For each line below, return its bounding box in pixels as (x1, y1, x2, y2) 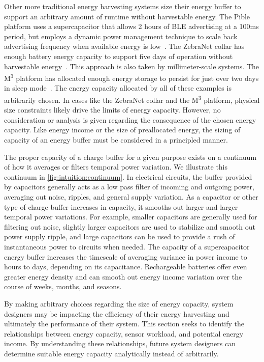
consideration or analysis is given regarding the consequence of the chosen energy (4, 114, 256, 125)
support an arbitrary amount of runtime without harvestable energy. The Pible (4, 11, 250, 21)
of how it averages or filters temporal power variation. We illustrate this (4, 161, 228, 172)
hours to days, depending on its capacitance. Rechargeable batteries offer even (4, 261, 247, 272)
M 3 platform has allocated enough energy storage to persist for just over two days (4, 71, 259, 83)
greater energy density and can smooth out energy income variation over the (4, 271, 242, 282)
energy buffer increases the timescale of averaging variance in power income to (4, 251, 247, 262)
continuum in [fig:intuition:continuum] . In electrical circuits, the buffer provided (4, 171, 252, 182)
